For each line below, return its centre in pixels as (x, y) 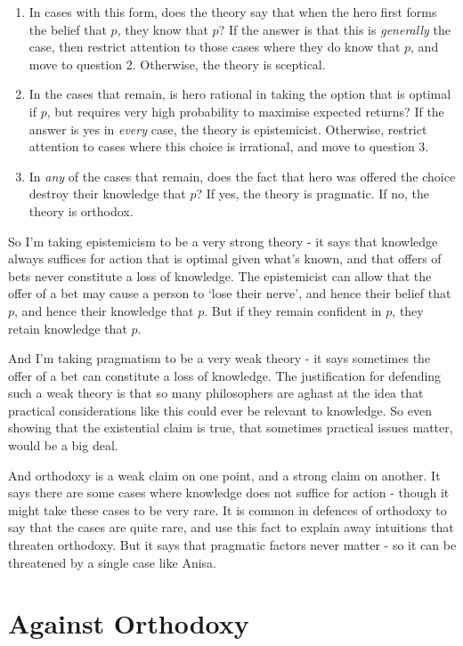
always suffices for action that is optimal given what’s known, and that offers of (225, 258)
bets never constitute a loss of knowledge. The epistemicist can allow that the (220, 275)
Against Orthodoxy (129, 623)
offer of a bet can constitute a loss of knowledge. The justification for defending (225, 375)
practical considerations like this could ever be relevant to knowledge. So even (220, 410)
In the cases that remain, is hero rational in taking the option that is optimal (240, 94)
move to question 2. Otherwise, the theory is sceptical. (177, 64)
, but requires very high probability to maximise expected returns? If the (245, 111)
